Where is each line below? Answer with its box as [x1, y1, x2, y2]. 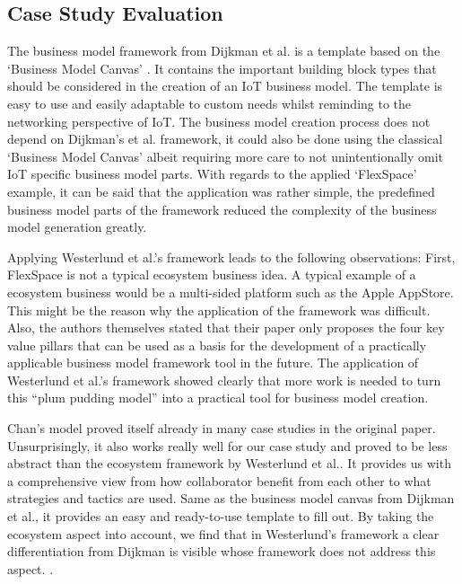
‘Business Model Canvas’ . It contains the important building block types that [7, 58, 437, 77]
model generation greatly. [7, 217, 147, 236]
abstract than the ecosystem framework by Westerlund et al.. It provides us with [7, 454, 451, 473]
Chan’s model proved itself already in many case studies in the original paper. [7, 419, 436, 438]
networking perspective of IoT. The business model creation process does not [7, 111, 431, 130]
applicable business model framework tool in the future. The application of [7, 353, 419, 372]
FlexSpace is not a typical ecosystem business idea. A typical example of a [7, 265, 416, 284]
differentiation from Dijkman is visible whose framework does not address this [7, 542, 436, 561]
